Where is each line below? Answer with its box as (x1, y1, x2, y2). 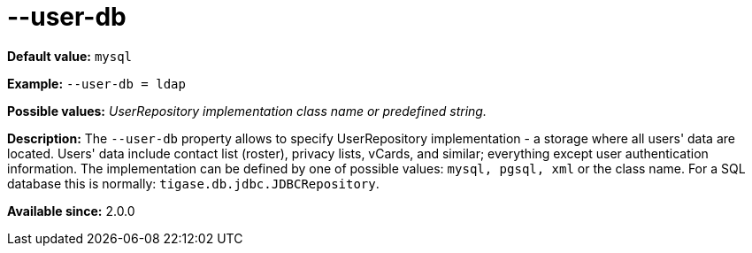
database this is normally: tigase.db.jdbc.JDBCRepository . (7, 175, 380, 191)
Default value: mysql (7, 48, 133, 64)
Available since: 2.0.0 (7, 203, 135, 218)
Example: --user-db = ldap (7, 75, 186, 91)
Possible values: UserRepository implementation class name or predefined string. (7, 103, 487, 119)
